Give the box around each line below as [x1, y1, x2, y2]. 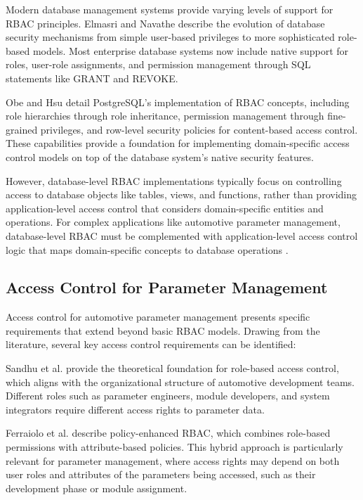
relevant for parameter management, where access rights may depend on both [6, 453, 340, 468]
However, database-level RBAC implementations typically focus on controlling [6, 173, 342, 188]
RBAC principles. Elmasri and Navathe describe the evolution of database [6, 15, 325, 30]
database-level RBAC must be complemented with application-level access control [6, 228, 358, 243]
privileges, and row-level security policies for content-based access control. [40, 122, 358, 136]
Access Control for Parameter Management [6, 276, 328, 298]
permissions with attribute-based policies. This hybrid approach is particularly [6, 440, 343, 454]
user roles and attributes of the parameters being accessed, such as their [6, 467, 316, 482]
